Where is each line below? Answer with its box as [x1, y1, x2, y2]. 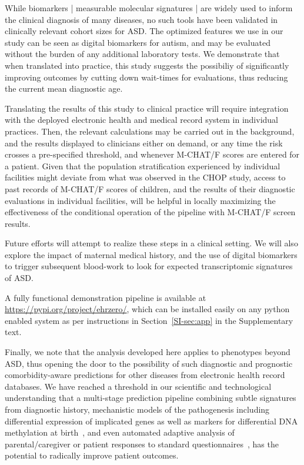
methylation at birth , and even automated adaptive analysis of [5, 426, 235, 439]
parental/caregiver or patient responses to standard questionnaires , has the [5, 437, 279, 450]
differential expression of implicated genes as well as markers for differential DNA [5, 414, 298, 427]
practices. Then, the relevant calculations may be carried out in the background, [5, 125, 295, 137]
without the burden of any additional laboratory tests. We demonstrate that [5, 48, 280, 60]
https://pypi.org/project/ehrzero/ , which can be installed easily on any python [5, 303, 290, 315]
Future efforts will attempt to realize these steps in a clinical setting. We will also [5, 237, 298, 249]
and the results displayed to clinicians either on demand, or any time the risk [5, 136, 283, 149]
